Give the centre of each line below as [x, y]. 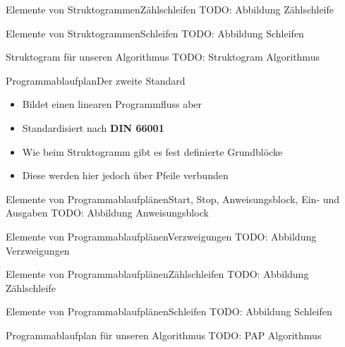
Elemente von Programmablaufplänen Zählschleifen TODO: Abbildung [157, 274]
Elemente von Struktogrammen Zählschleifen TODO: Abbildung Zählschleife [170, 9]
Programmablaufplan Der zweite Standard [96, 80]
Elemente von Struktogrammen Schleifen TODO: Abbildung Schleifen [155, 33]
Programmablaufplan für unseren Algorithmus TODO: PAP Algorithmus [164, 335]
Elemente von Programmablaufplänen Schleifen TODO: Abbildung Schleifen [169, 311]
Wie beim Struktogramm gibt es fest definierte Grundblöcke [152, 151]
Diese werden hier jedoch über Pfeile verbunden [125, 175]
